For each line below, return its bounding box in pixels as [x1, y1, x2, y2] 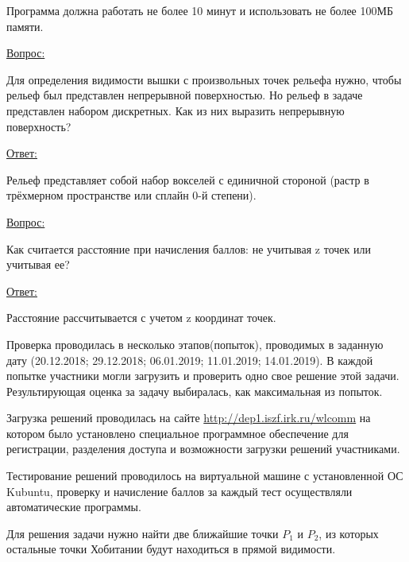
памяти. [6, 17, 44, 34]
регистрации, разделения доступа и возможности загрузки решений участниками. [6, 440, 400, 457]
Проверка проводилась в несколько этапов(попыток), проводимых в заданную [6, 335, 384, 352]
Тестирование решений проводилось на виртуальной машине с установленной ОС [6, 467, 403, 484]
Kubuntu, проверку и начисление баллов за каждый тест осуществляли [6, 483, 353, 499]
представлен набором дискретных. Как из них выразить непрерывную [6, 102, 345, 118]
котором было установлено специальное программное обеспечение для [6, 424, 349, 441]
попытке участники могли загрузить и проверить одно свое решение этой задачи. [6, 367, 399, 384]
